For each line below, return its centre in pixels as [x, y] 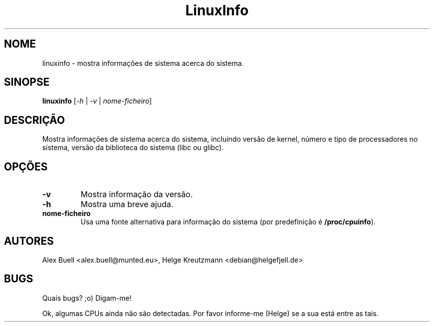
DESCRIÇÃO [34, 120]
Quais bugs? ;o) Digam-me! [87, 298]
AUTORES [29, 241]
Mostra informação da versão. [136, 194]
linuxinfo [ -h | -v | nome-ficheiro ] [97, 101]
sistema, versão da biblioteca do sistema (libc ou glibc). [133, 148]
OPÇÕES [26, 166]
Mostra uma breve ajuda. [127, 204]
